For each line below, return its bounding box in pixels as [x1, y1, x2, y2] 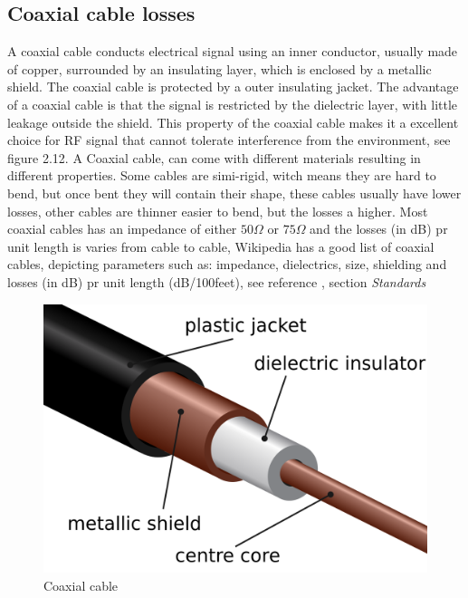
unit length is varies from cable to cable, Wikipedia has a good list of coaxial [7, 236, 435, 256]
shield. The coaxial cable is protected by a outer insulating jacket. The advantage [7, 77, 459, 96]
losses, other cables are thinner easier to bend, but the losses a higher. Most [7, 201, 428, 220]
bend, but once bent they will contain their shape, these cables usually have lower [7, 183, 462, 202]
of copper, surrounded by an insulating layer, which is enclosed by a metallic [7, 59, 432, 78]
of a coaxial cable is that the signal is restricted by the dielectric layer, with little [7, 94, 458, 113]
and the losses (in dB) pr [310, 219, 448, 238]
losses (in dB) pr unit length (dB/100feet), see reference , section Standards [7, 272, 426, 291]
